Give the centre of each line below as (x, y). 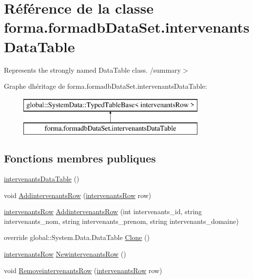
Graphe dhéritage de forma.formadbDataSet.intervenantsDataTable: (106, 86)
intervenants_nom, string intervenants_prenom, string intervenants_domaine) (121, 221)
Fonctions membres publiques (80, 158)
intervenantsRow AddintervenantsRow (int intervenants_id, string (103, 211)
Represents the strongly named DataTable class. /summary (92, 70)
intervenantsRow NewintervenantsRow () (65, 254)
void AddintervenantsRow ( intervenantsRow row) (78, 195)
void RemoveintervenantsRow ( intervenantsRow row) (83, 270)
